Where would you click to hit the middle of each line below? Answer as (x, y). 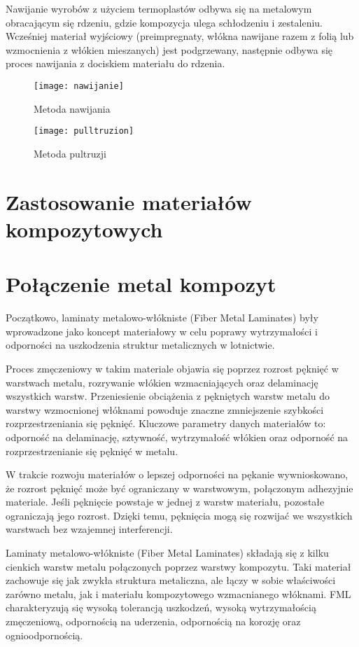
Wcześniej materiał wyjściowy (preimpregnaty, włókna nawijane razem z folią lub (180, 36)
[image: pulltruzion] (84, 131)
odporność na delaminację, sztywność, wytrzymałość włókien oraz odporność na (177, 437)
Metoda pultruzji (70, 153)
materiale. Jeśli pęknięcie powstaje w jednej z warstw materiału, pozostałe (165, 502)
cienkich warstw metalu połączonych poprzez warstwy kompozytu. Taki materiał (178, 566)
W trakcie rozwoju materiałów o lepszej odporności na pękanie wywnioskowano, (177, 474)
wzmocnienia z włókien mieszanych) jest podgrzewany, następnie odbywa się (169, 49)
